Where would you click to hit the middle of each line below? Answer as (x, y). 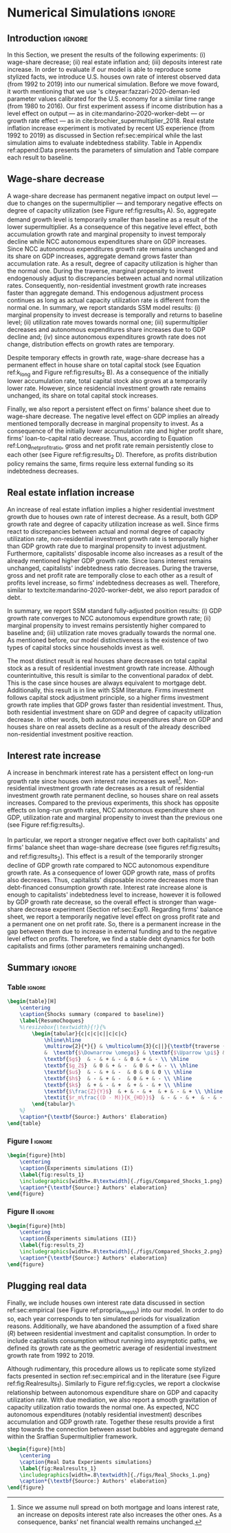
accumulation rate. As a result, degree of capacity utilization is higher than (112, 263)
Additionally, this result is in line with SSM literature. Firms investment (106, 690)
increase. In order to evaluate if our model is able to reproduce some (104, 69)
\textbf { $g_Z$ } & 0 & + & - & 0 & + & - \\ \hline (121, 1066)
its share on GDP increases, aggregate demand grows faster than (100, 256)
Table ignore (26, 987)
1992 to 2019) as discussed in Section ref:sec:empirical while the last (105, 135)
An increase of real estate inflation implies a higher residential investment (111, 509)
